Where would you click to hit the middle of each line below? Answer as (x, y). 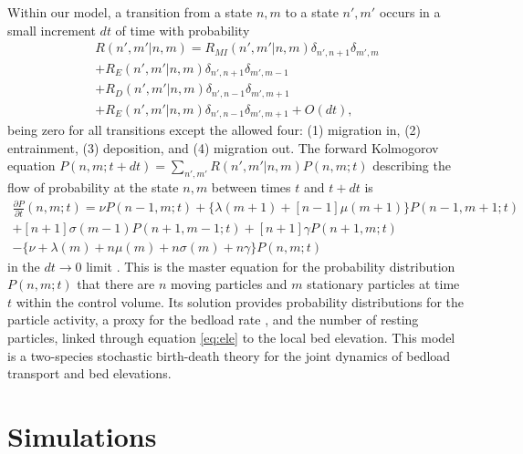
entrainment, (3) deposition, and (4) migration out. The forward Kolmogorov (223, 147)
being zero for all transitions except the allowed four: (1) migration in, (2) (214, 130)
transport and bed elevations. (89, 373)
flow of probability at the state (93, 187)
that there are (116, 284)
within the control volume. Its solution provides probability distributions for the (240, 301)
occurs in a (410, 12)
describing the (412, 165)
